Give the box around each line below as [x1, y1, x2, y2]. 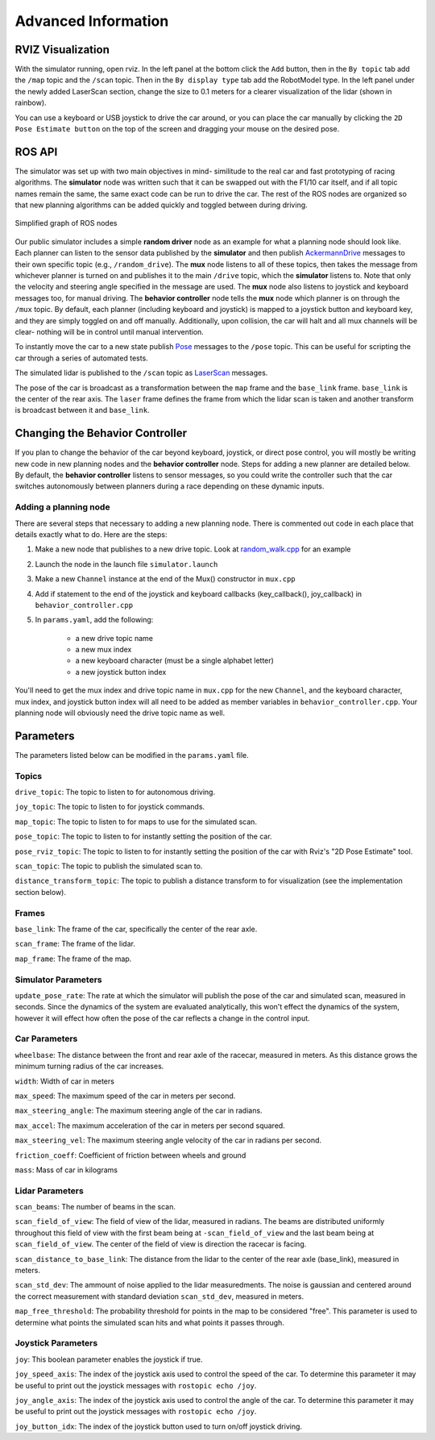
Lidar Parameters [14, 1185, 84, 1197]
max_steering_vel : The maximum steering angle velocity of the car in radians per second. [14, 1135, 322, 1145]
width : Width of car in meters [14, 1076, 114, 1086]
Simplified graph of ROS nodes [14, 218, 118, 228]
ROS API [14, 145, 58, 159]
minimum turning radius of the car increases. [14, 1061, 164, 1072]
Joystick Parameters [14, 1338, 98, 1349]
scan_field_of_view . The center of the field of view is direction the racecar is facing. [14, 1239, 307, 1249]
